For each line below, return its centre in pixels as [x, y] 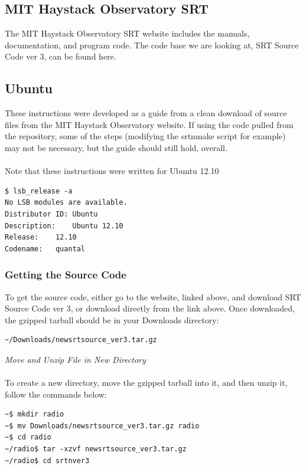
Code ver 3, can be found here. [61, 56]
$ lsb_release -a [39, 191]
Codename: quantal [45, 249]
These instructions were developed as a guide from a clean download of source [146, 113]
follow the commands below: [56, 394]
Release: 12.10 [41, 237]
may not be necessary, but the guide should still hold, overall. [116, 147]
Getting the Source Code [66, 275]
